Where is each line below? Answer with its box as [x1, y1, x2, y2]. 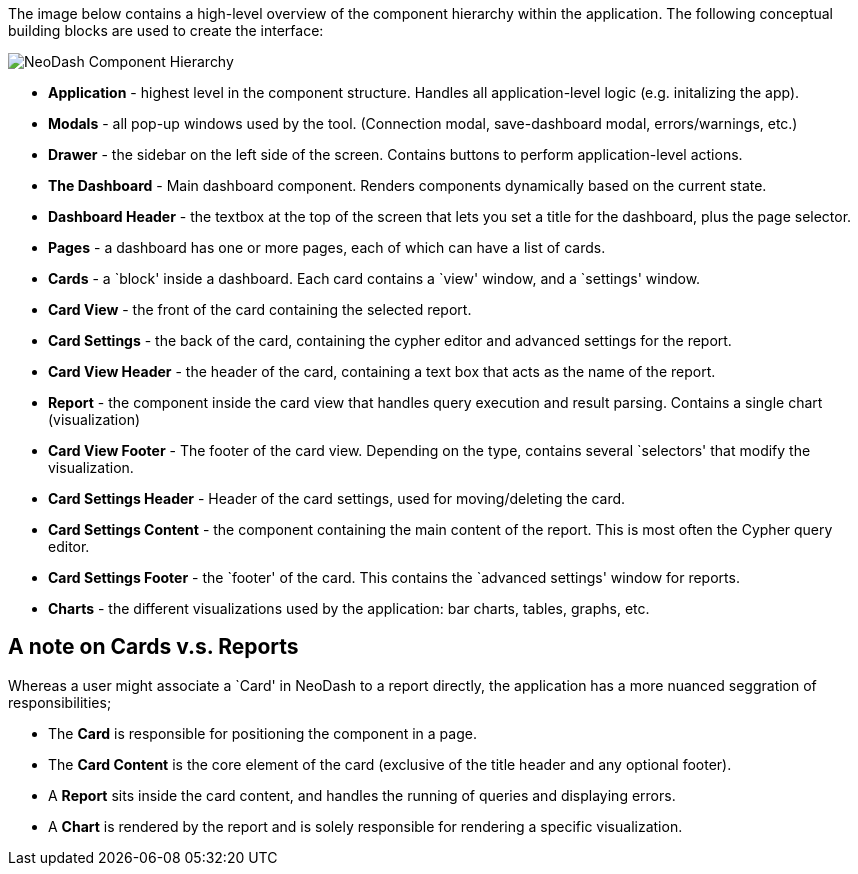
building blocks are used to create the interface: [8, 22, 324, 39]
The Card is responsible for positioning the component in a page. [48, 724, 477, 742]
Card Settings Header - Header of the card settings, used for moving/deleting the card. [48, 490, 626, 507]
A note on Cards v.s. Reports [8, 634, 299, 660]
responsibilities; [8, 693, 112, 711]
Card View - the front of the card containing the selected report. [48, 301, 472, 318]
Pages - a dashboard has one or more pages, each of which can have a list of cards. [48, 239, 606, 256]
